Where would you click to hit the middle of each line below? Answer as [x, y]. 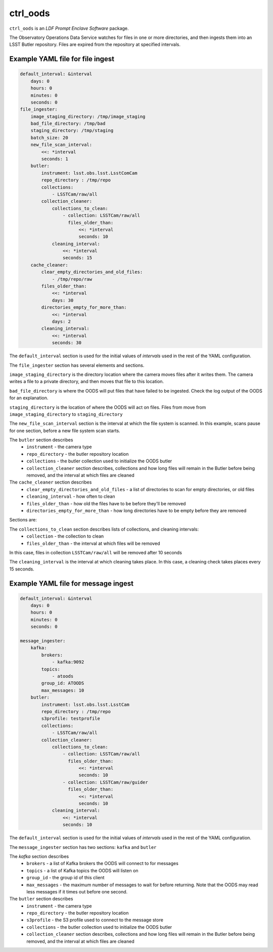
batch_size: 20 [49, 137]
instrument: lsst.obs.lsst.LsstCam [85, 704]
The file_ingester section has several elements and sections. [77, 365]
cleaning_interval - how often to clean [71, 496]
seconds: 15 [77, 258]
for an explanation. [29, 398]
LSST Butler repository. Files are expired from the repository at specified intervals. [95, 44]
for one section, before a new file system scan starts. [65, 431]
